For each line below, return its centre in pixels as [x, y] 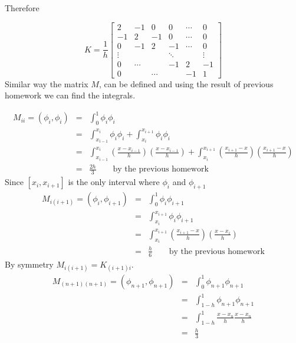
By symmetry [29, 264]
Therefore [22, 8]
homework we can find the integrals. [70, 95]
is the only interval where [114, 182]
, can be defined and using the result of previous [186, 83]
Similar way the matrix [47, 83]
